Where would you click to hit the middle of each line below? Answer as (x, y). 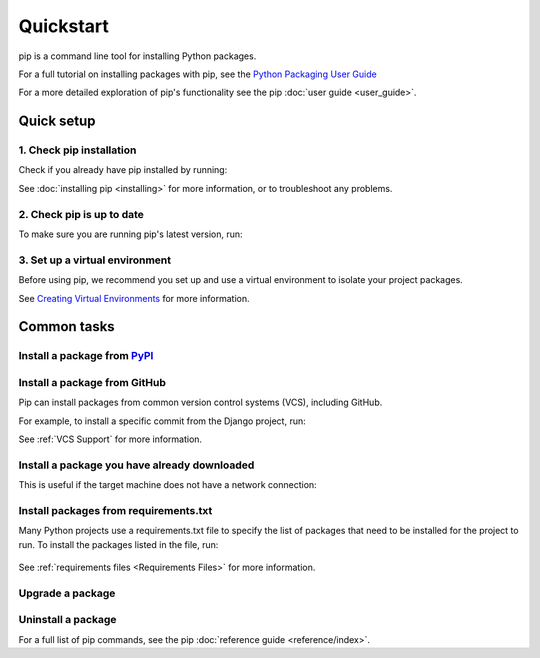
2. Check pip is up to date (81, 214)
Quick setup (57, 121)
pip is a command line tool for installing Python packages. (137, 56)
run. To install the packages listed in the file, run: (118, 544)
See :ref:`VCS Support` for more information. (110, 439)
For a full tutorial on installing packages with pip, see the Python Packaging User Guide (197, 74)
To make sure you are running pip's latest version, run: (131, 234)
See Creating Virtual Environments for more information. (134, 298)
